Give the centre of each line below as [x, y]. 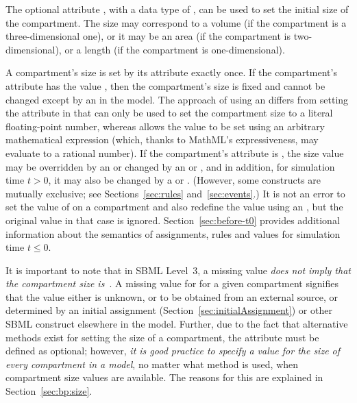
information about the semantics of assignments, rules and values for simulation [173, 233]
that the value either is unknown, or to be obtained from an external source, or [172, 296]
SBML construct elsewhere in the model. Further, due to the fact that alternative [177, 324]
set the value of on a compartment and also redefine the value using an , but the [174, 207]
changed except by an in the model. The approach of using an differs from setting [177, 99]
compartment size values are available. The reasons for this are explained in [164, 377]
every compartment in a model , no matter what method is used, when [152, 364]
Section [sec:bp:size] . [49, 391]
